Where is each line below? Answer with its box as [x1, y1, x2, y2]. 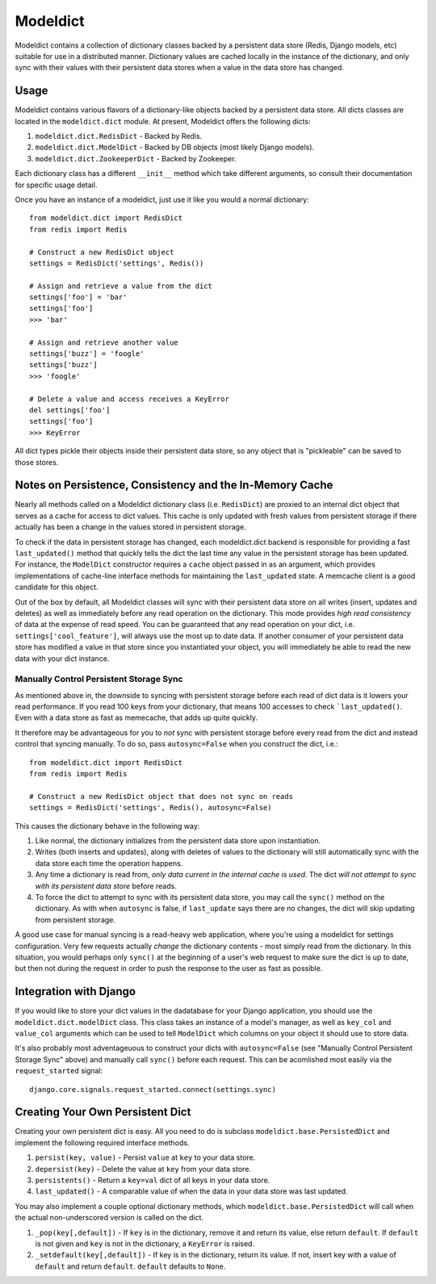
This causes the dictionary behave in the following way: [15, 821, 200, 830]
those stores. [15, 457, 59, 467]
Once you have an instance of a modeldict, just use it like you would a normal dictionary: [15, 194, 310, 204]
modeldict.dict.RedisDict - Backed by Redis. [35, 132, 203, 141]
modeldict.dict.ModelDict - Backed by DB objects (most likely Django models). [35, 142, 315, 153]
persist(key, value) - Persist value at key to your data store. [35, 1152, 256, 1162]
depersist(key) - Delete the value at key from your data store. [35, 1164, 252, 1173]
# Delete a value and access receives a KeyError [29, 394, 230, 404]
